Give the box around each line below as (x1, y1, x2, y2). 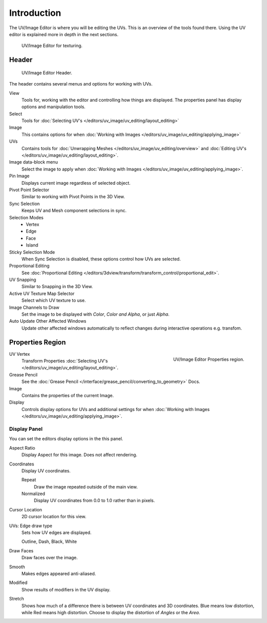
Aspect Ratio (9, 445, 36, 451)
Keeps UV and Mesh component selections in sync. (21, 208, 127, 213)
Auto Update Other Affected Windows (9, 318, 87, 324)
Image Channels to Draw (9, 304, 59, 310)
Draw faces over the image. (21, 555, 78, 561)
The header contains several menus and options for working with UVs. (9, 81, 153, 87)
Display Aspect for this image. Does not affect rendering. (21, 452, 137, 458)
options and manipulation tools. (21, 104, 86, 110)
